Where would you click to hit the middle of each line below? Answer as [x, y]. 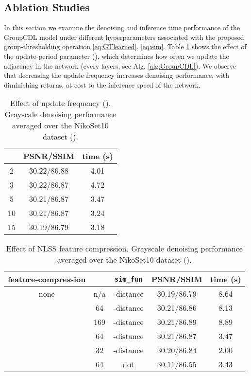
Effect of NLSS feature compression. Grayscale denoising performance [124, 249]
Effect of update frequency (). [60, 103]
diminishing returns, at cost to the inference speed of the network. [102, 84]
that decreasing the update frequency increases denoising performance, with [117, 75]
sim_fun [128, 279]
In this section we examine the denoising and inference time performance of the [122, 27]
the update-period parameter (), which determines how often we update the [117, 56]
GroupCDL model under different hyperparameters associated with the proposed [124, 37]
